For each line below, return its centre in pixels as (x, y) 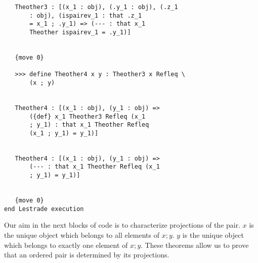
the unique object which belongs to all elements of (82, 235)
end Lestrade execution (44, 209)
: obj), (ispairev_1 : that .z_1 (86, 15)
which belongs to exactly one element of (66, 245)
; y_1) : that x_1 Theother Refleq (89, 125)
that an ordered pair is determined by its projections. (87, 255)
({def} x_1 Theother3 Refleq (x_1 (88, 116)
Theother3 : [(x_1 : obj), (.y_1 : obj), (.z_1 (96, 7)
